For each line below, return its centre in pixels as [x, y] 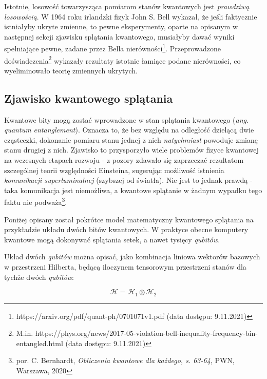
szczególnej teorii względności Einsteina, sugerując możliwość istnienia [114, 170]
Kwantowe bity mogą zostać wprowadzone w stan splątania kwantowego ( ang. [127, 119]
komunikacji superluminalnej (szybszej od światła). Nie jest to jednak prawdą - [128, 180]
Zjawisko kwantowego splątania [89, 98]
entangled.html [40, 343]
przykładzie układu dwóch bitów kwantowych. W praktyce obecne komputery [126, 229]
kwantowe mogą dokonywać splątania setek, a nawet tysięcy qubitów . [112, 239]
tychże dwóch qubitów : [39, 277]
